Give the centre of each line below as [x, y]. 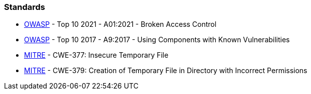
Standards [25, 7]
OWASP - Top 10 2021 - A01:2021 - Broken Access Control [120, 24]
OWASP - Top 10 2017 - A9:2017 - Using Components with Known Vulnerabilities [157, 40]
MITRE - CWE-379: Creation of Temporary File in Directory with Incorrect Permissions [166, 71]
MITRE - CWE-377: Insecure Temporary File [96, 55]
